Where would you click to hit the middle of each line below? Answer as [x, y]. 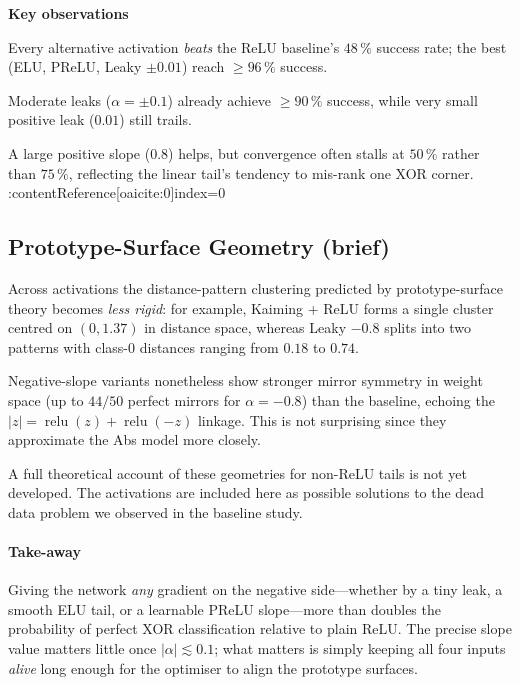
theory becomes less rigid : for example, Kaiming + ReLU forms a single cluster [251, 307]
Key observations [68, 13]
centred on [40, 327]
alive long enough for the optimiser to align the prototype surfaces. [213, 667]
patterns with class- [68, 346]
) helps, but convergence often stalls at [286, 152]
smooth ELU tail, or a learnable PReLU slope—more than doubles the [224, 608]
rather [461, 152]
